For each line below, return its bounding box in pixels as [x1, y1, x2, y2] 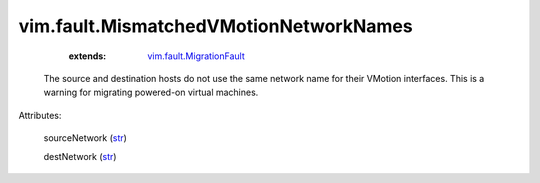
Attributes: [18, 109, 62, 121]
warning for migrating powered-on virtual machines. [43, 86, 259, 99]
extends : [68, 50, 107, 62]
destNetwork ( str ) [43, 150, 117, 162]
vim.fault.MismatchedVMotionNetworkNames [18, 15, 414, 37]
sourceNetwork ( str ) [43, 132, 127, 144]
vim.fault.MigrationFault [147, 50, 245, 62]
